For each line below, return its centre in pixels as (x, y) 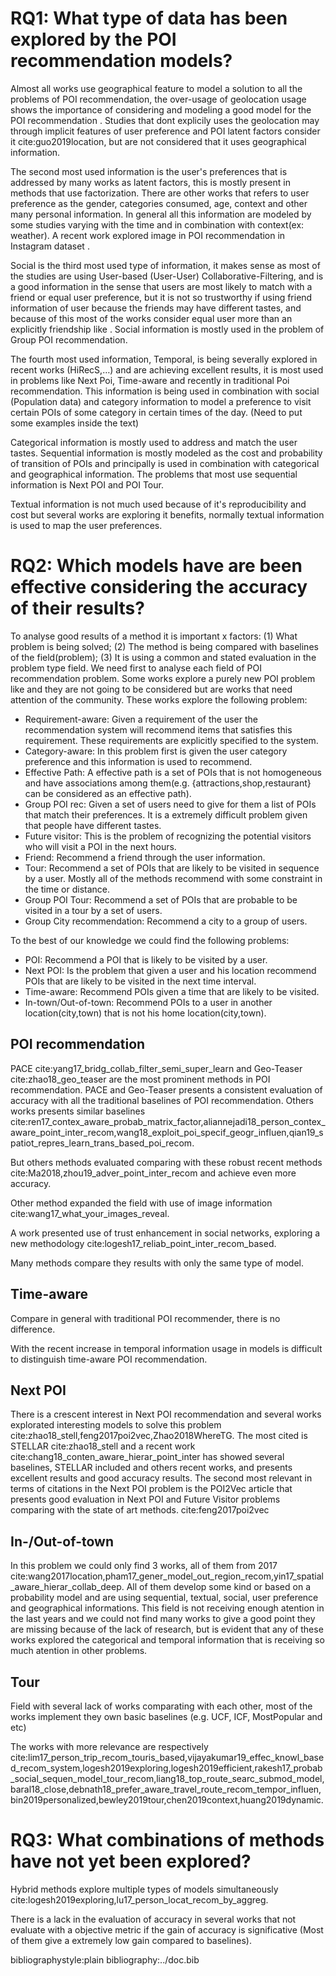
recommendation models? (121, 61)
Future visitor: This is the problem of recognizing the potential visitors (168, 836)
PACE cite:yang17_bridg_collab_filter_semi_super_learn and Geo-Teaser (156, 1068)
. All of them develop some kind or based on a (216, 1587)
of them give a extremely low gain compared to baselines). (131, 1940)
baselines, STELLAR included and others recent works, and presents (151, 1468)
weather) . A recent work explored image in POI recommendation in (148, 235)
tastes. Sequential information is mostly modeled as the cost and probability (166, 453)
